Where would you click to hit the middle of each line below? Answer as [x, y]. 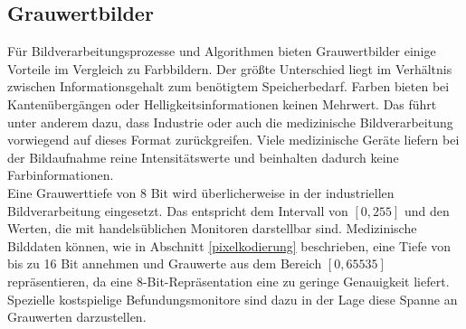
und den [427, 210]
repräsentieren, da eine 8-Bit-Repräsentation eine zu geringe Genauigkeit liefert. [228, 281]
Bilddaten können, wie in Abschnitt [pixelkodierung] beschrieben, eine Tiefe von [229, 245]
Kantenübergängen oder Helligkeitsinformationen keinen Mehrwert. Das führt [222, 103]
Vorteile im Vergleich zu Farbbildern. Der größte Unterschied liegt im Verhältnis [230, 68]
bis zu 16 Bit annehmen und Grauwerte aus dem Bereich [165, 263]
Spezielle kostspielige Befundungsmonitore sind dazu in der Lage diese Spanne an [233, 299]
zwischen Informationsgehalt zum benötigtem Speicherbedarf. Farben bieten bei [228, 86]
